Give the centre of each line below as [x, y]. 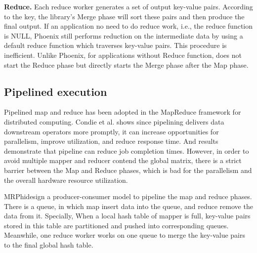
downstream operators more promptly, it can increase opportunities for [111, 131]
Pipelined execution [56, 91]
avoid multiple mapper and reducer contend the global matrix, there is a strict [123, 160]
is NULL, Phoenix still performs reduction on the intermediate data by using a [124, 35]
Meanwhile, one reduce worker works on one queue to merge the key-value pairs [125, 235]
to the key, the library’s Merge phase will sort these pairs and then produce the [124, 16]
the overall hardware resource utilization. [66, 180]
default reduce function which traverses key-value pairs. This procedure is [115, 45]
